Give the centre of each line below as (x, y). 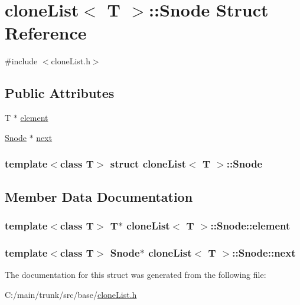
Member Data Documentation (99, 196)
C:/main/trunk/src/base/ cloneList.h (71, 294)
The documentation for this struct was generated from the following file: (136, 274)
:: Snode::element (250, 225)
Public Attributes (60, 93)
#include (21, 61)
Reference (46, 33)
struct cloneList (148, 164)
